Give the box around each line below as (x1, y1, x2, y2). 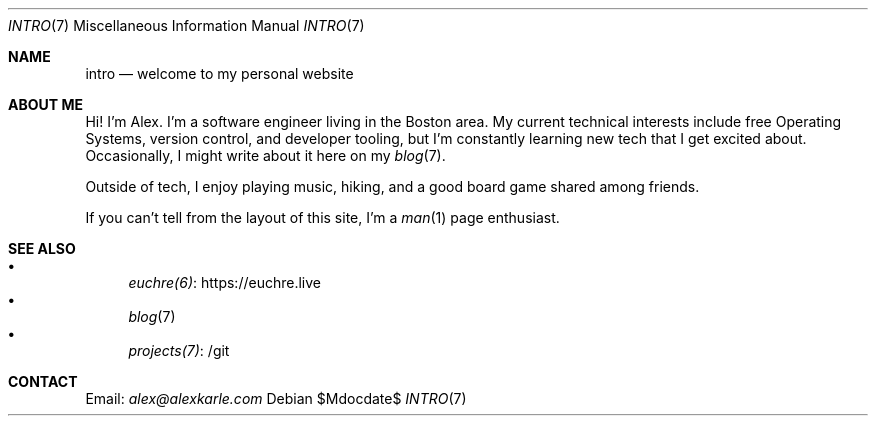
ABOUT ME (8, 96, 83, 113)
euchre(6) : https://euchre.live (128, 274, 321, 291)
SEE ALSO (8, 240, 76, 257)
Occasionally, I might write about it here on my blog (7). (85, 147, 446, 164)
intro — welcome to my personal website (85, 65, 354, 82)
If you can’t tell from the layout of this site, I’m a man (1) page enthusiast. (85, 209, 560, 226)
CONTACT (8, 373, 78, 390)
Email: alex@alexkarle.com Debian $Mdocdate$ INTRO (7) (85, 390, 467, 407)
